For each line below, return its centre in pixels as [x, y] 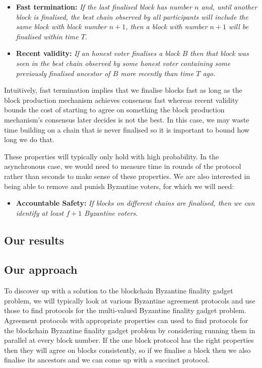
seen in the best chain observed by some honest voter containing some [123, 63]
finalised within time [47, 36]
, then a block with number [167, 26]
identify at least [40, 212]
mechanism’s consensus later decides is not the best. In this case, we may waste [127, 119]
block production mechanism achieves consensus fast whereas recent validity [121, 100]
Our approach [41, 269]
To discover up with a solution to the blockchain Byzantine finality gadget [119, 291]
